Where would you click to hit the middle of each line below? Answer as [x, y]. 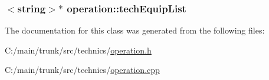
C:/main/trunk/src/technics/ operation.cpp [82, 70]
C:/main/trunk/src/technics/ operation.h [78, 50]
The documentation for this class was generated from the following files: [135, 30]
